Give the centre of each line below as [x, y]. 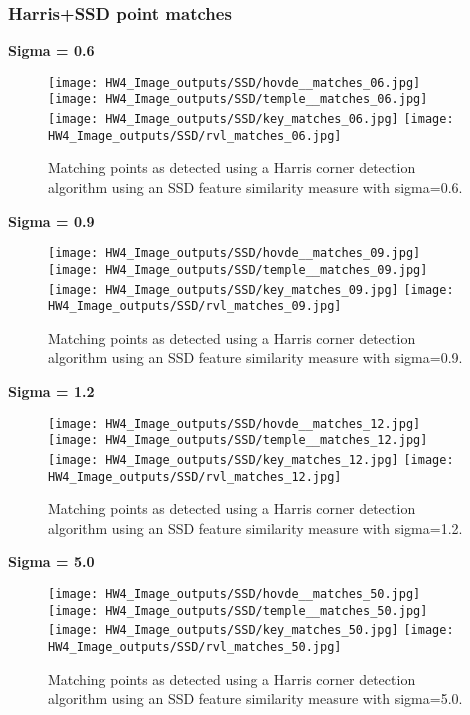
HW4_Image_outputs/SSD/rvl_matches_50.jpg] [195, 647]
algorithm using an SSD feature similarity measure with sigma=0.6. [255, 187]
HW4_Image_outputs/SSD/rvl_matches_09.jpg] [195, 306]
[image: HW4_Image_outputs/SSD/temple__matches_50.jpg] [238, 610]
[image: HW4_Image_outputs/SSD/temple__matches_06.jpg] [238, 99]
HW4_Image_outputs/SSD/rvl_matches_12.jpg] [195, 476]
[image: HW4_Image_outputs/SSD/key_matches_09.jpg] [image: [251, 289]
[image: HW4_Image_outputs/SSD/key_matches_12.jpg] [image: [251, 459]
